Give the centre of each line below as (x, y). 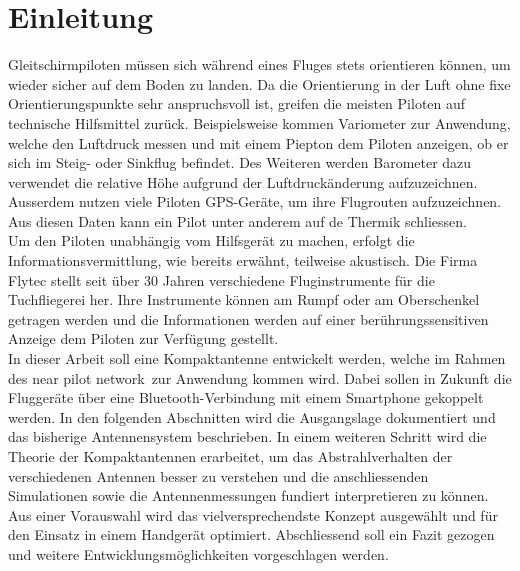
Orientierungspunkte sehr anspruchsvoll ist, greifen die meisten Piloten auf (237, 103)
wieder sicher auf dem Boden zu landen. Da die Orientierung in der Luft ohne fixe (259, 83)
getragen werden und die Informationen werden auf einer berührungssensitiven (248, 318)
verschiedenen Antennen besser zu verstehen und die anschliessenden (218, 475)
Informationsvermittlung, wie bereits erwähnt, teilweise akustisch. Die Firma (243, 260)
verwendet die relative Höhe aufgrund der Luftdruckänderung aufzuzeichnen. (243, 181)
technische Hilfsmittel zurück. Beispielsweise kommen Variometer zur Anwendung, (259, 122)
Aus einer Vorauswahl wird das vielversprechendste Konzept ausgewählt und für (253, 514)
